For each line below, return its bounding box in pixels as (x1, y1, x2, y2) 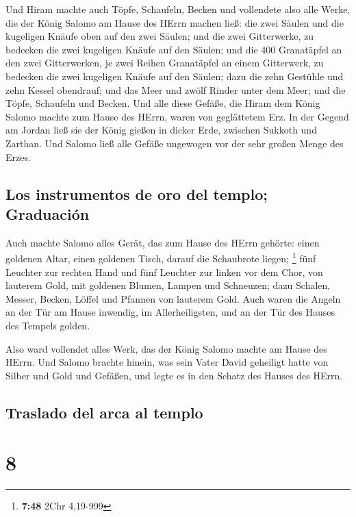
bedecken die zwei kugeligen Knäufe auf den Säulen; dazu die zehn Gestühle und (5, 68, 344, 83)
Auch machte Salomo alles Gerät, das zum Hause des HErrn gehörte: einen (5, 235, 320, 249)
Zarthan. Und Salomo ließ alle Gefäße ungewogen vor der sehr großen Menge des (5, 136, 344, 150)
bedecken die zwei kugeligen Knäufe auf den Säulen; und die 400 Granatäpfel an (5, 42, 342, 56)
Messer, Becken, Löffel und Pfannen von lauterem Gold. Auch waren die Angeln (5, 291, 341, 305)
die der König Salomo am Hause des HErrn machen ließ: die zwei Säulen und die (5, 15, 344, 29)
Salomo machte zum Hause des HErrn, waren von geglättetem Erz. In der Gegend (5, 109, 349, 123)
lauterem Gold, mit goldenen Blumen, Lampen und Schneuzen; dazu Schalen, (5, 278, 331, 292)
